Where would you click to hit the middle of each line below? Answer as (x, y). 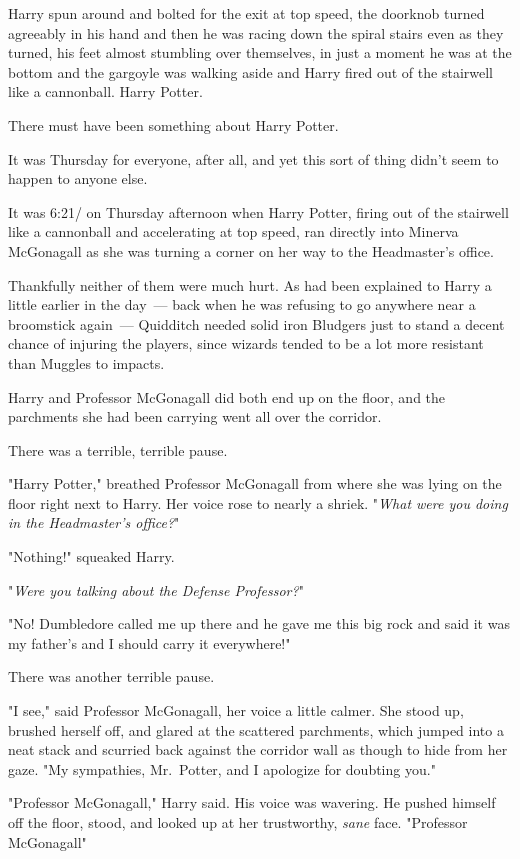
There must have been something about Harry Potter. (173, 124)
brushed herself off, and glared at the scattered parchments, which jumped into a (256, 729)
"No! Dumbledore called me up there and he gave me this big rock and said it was (259, 623)
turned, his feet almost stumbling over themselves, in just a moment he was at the (260, 52)
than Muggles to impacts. (86, 362)
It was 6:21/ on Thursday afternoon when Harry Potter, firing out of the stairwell (258, 211)
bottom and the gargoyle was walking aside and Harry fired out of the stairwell (250, 71)
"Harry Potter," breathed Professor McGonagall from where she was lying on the (255, 483)
